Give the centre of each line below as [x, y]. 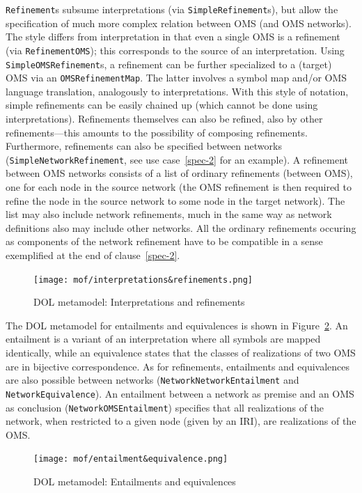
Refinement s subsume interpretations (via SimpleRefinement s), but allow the [172, 9]
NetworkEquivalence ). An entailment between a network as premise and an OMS [180, 393]
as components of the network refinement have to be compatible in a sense [164, 241]
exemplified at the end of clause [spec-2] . [93, 255]
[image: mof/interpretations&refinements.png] [143, 280]
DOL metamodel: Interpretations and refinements [139, 302]
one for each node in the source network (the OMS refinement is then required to [179, 187]
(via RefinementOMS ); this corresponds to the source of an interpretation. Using [175, 50]
